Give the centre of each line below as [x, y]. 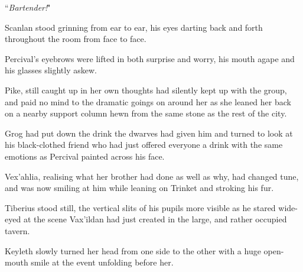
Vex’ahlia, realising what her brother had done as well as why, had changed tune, [152, 176]
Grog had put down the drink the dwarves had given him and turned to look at [149, 133]
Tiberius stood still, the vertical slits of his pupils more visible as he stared [140, 207]
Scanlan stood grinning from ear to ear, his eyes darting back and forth [134, 27]
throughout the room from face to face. [76, 39]
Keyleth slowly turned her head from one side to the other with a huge [133, 250]
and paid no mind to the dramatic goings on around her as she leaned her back [148, 101]
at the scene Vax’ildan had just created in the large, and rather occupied [155, 219]
